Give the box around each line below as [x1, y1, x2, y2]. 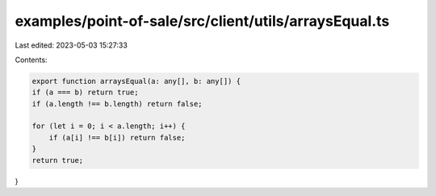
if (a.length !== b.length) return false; [31, 99, 203, 108]
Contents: [15, 55, 48, 65]
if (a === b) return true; [31, 88, 139, 97]
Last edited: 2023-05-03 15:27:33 [15, 40, 128, 50]
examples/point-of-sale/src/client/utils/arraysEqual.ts [15, 12, 390, 30]
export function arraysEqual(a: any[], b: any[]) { [31, 77, 241, 85]
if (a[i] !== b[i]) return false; [48, 133, 186, 142]
